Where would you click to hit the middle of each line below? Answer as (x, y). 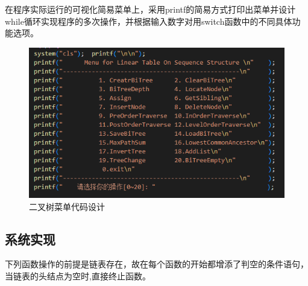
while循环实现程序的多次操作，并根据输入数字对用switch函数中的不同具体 (149, 21)
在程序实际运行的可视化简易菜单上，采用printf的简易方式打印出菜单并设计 (150, 9)
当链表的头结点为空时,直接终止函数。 (78, 276)
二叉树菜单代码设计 (67, 206)
